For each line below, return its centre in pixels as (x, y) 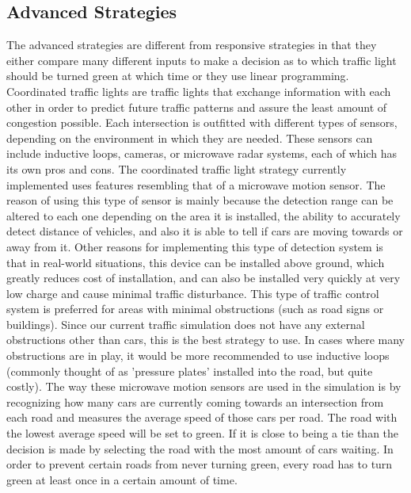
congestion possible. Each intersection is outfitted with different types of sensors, (202, 122)
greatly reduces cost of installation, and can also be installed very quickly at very (204, 278)
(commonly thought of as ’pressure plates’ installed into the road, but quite (190, 371)
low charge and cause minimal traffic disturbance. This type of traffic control (193, 293)
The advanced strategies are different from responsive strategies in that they (192, 45)
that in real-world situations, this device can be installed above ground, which (196, 262)
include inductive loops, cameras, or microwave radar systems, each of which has (202, 153)
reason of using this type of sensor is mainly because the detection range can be (200, 200)
